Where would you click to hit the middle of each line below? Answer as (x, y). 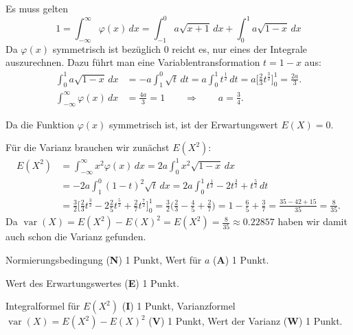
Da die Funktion (40, 124)
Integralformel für (43, 306)
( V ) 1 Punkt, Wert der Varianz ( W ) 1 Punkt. (246, 321)
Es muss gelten (37, 8)
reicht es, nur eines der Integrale (240, 48)
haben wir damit (312, 221)
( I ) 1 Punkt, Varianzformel (179, 306)
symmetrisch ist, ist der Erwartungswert (193, 124)
